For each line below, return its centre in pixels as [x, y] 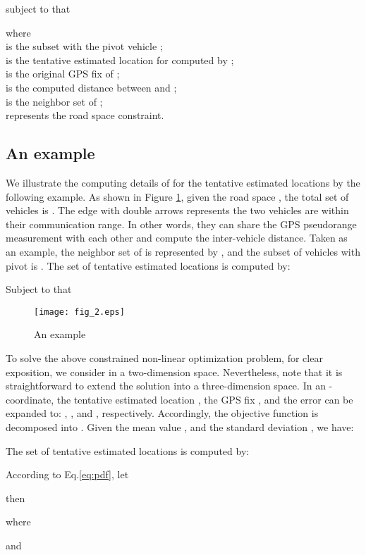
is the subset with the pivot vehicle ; [84, 46]
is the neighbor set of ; [54, 101]
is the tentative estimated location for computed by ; [120, 60]
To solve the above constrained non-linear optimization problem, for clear [164, 357]
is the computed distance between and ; [91, 87]
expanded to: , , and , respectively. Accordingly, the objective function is [162, 413]
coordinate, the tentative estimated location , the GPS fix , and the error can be [179, 399]
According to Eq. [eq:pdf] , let [67, 474]
